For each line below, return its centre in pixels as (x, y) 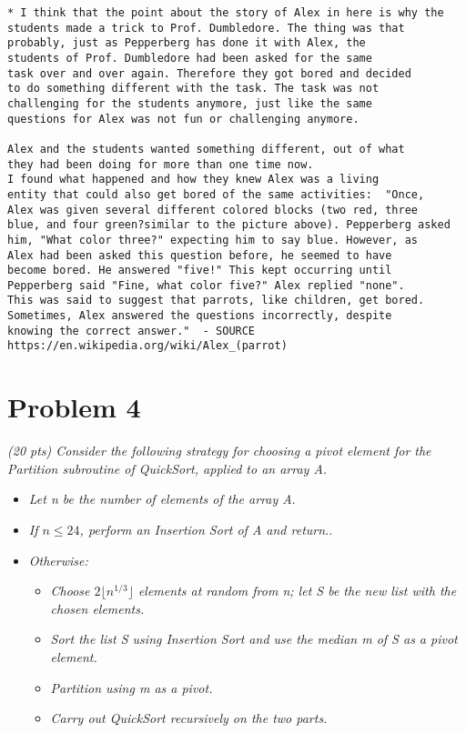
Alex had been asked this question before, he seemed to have (200, 255)
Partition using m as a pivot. (132, 687)
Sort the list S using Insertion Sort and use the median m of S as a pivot (254, 639)
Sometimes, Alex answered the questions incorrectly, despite (200, 316)
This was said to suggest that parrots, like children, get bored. (216, 301)
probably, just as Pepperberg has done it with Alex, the (187, 43)
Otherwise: (58, 560)
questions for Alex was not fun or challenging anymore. (183, 119)
